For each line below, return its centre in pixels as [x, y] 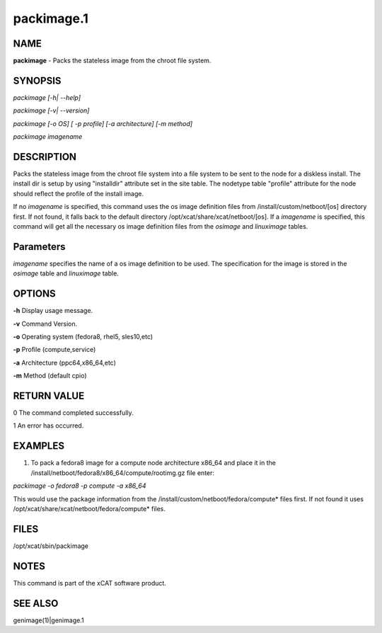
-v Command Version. [45, 324]
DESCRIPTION [45, 157]
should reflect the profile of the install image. [79, 193]
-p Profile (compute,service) [54, 350]
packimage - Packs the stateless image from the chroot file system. [112, 61]
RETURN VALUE [49, 395]
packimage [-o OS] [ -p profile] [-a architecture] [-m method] [103, 123]
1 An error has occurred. [48, 426]
